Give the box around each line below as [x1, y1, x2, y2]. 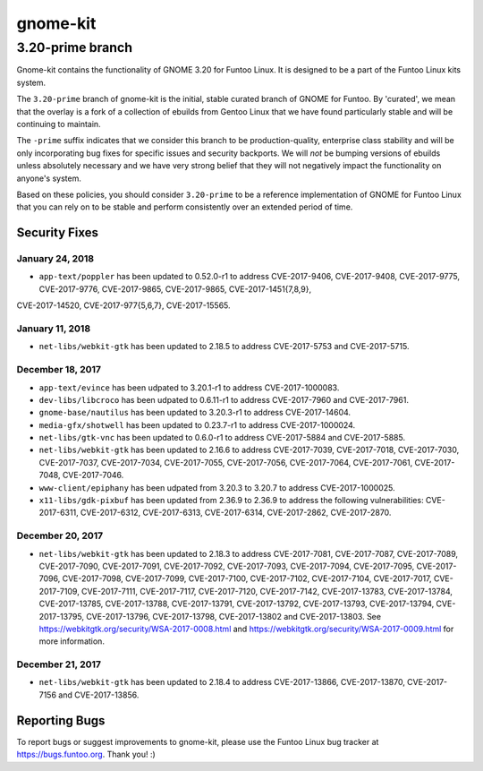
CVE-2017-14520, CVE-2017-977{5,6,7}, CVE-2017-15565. [16, 300, 232, 311]
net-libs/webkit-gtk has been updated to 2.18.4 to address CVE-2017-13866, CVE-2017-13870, [38, 677, 406, 688]
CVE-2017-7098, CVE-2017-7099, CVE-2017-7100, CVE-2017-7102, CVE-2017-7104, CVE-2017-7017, [62, 573, 433, 584]
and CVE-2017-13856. [58, 690, 140, 700]
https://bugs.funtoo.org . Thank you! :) [16, 749, 156, 760]
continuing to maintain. [16, 118, 102, 129]
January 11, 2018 [16, 322, 91, 335]
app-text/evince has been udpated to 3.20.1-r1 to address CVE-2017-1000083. [38, 381, 340, 393]
